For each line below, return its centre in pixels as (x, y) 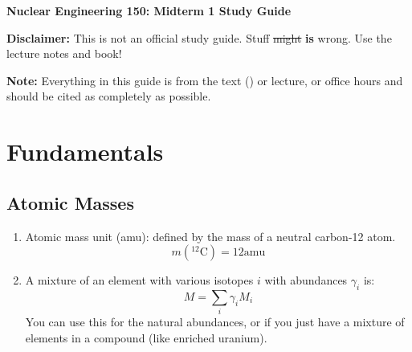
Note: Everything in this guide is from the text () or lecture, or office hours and (205, 80)
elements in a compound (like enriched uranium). (146, 337)
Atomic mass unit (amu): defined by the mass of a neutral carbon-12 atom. (210, 236)
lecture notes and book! (64, 53)
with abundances (306, 280)
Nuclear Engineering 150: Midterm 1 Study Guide (149, 10)
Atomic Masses (70, 202)
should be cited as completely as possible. (109, 96)
